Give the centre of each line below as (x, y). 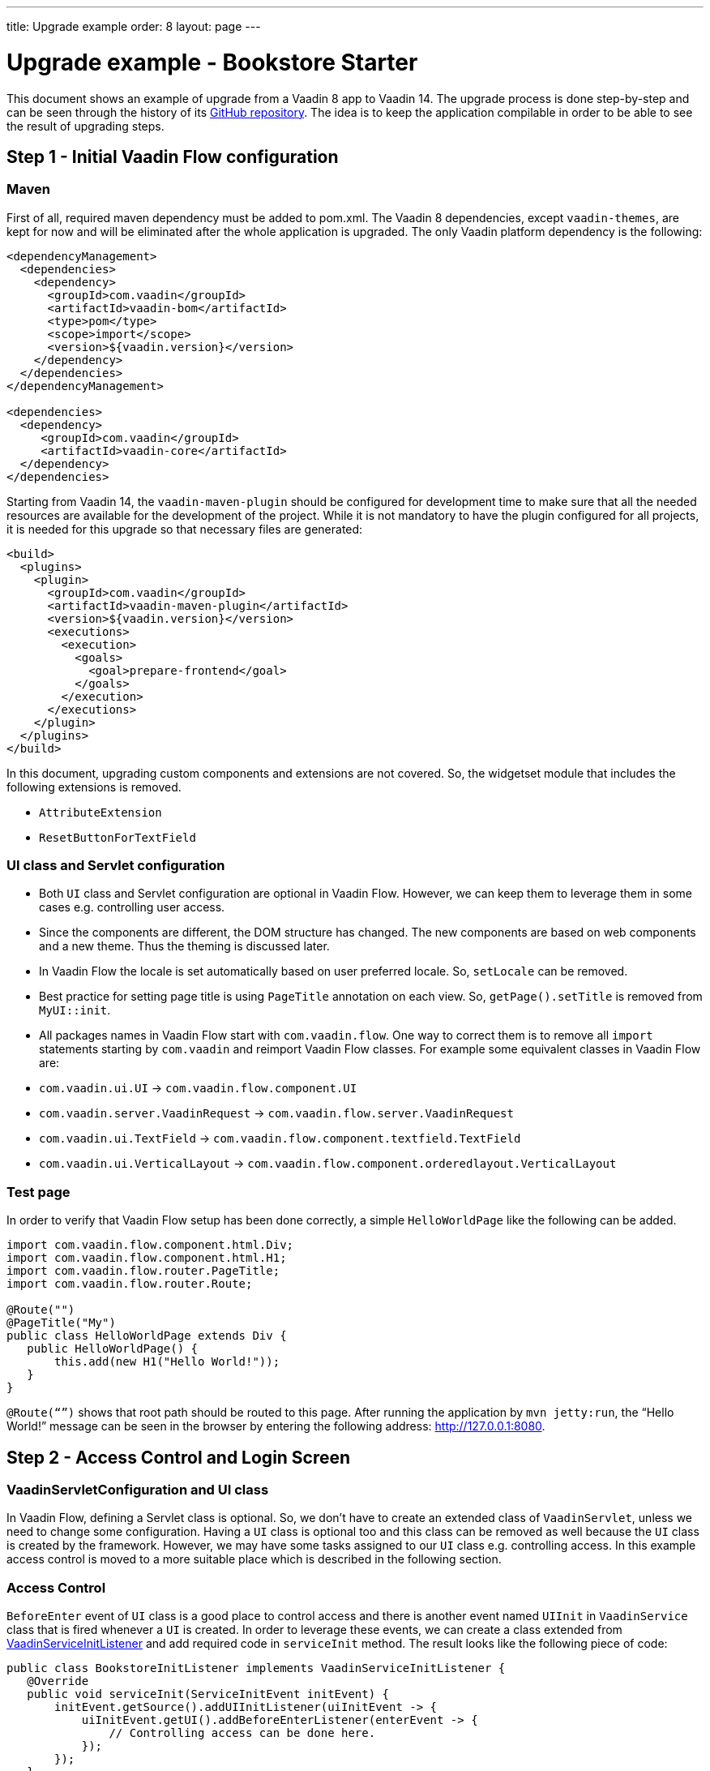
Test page (38, 1192)
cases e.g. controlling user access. (132, 907)
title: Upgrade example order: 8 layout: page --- (134, 26)
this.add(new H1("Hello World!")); (167, 1362)
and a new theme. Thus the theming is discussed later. (184, 946)
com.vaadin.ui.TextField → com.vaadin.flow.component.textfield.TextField (280, 1138)
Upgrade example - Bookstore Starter (212, 62)
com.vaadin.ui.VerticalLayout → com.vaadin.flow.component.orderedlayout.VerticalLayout (328, 1164)
